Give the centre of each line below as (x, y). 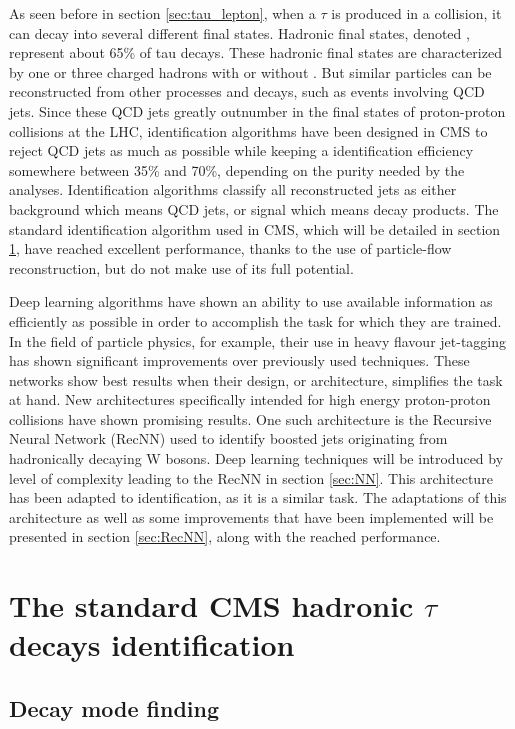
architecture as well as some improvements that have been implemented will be (251, 516)
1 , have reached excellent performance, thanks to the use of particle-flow (230, 248)
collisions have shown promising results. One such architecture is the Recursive (250, 418)
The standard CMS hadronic (211, 605)
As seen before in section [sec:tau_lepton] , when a (162, 13)
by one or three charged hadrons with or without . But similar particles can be (250, 71)
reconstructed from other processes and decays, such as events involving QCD (247, 91)
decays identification (152, 644)
